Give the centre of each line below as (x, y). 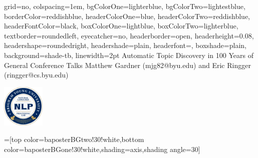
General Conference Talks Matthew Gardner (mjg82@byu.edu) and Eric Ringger (127, 65)
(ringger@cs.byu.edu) (36, 75)
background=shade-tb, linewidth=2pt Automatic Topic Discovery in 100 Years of (129, 55)
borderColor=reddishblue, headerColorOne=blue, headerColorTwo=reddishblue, (127, 16)
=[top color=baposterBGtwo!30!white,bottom (74, 139)
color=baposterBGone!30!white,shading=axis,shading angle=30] (102, 149)
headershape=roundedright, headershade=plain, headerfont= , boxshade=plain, (125, 45)
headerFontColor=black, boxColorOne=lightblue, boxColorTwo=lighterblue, (121, 26)
